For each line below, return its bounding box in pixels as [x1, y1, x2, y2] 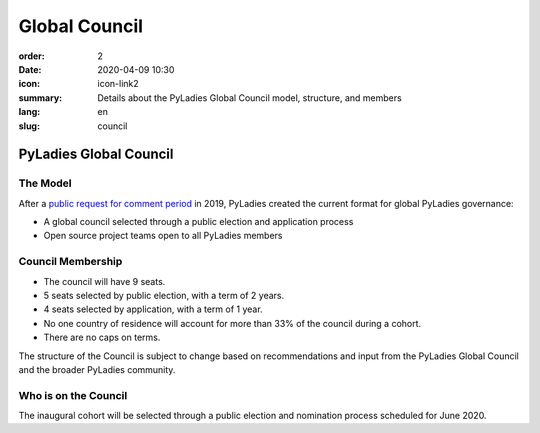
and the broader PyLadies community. [18, 363, 176, 375]
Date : [18, 63, 42, 75]
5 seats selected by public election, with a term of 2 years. [43, 289, 285, 301]
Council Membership [18, 255, 123, 269]
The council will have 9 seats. [43, 275, 166, 287]
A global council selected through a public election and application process [43, 216, 354, 228]
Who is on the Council [18, 388, 128, 402]
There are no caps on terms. [43, 331, 161, 344]
